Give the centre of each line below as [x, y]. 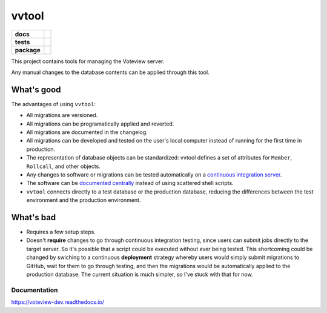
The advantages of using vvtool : [54, 104]
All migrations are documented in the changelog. [87, 132]
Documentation [35, 290]
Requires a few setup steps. [61, 232]
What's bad [34, 217]
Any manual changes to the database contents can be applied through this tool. [110, 72]
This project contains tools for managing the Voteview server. [88, 61]
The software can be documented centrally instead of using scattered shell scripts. [130, 183]
